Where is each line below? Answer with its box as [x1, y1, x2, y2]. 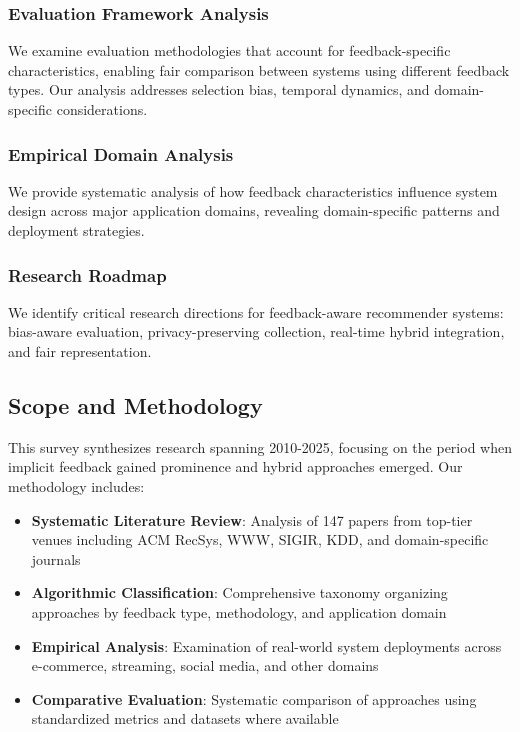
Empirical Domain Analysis [8, 141, 234, 166]
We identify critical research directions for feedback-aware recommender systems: [8, 301, 504, 322]
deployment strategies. [8, 220, 145, 240]
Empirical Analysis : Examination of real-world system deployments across [31, 635, 502, 656]
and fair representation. [8, 341, 152, 361]
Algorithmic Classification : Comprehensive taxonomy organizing [31, 582, 448, 603]
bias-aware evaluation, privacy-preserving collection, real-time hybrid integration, [8, 321, 505, 342]
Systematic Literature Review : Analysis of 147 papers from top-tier [31, 509, 473, 530]
